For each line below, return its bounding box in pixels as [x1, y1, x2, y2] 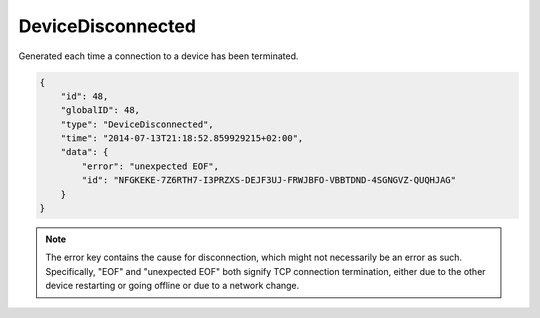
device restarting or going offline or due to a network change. [45, 280, 300, 292]
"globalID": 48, [60, 105, 140, 116]
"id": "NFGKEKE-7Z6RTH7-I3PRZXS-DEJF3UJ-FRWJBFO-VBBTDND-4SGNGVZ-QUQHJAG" [81, 175, 457, 186]
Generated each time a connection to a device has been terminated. [18, 50, 299, 62]
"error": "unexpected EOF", [81, 160, 220, 172]
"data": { [60, 146, 109, 158]
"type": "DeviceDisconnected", [60, 118, 214, 130]
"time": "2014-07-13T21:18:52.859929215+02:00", [60, 133, 304, 144]
